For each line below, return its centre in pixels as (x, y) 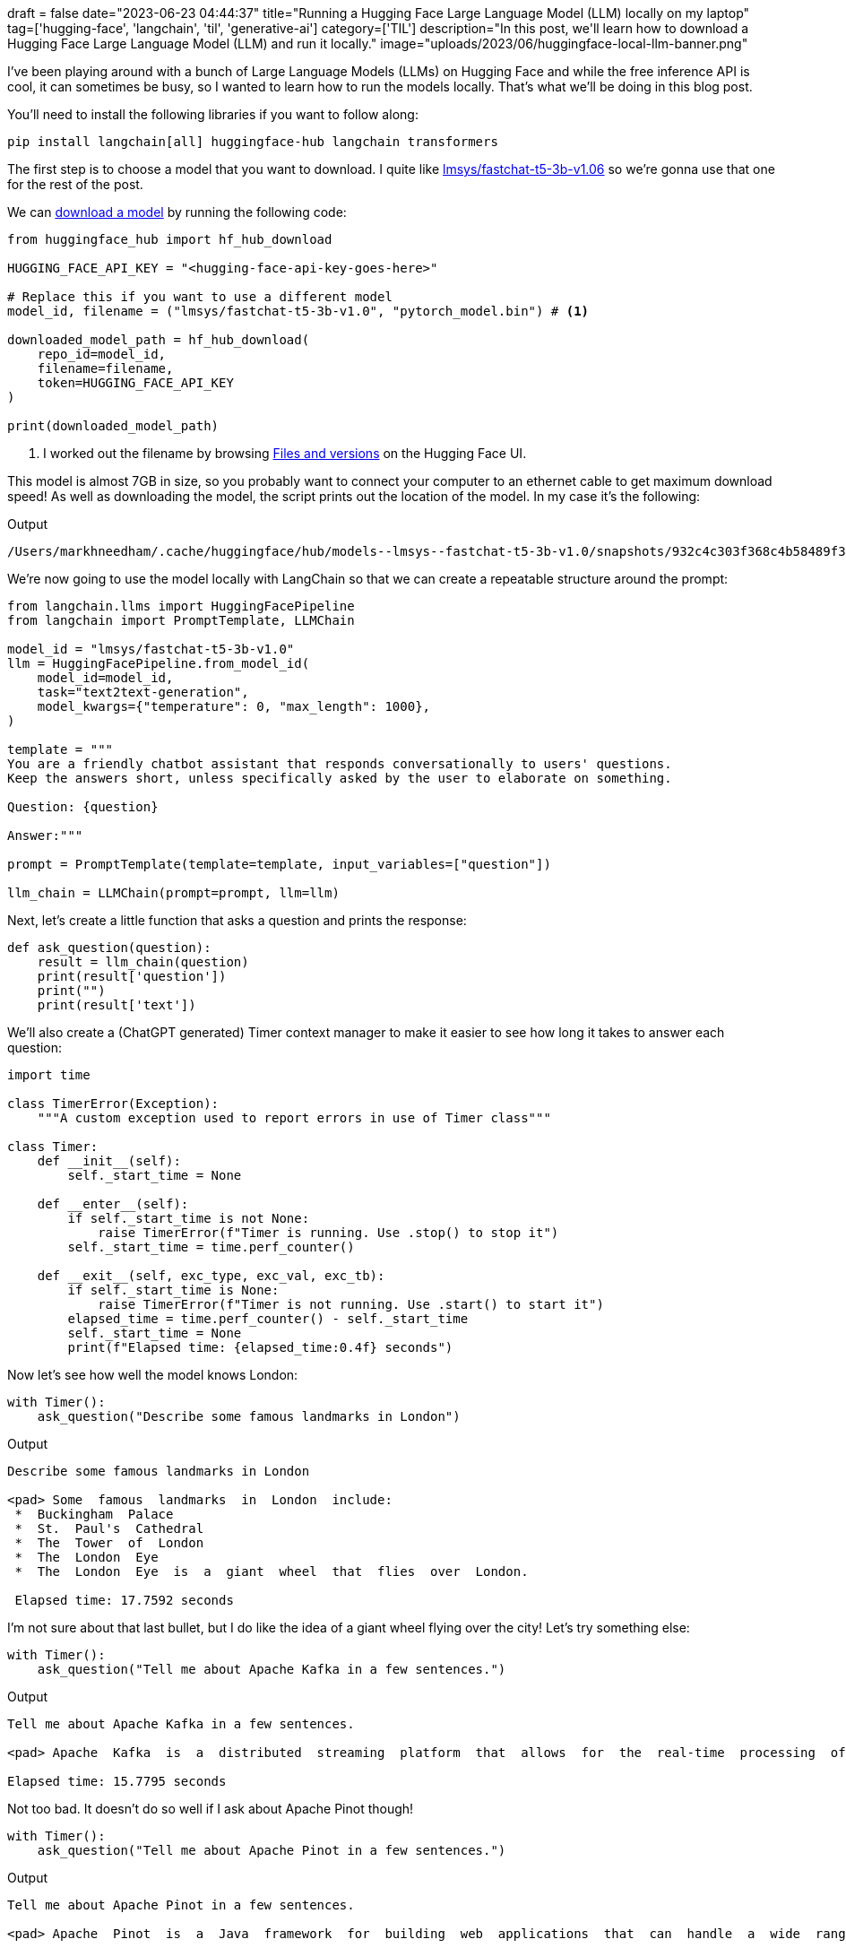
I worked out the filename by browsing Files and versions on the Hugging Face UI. (285, 453)
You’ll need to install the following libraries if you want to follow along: (213, 114)
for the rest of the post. (75, 184)
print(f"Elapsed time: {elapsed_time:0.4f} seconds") (260, 1347)
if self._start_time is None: (173, 1290)
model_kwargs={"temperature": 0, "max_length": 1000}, (234, 706)
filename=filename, (105, 368)
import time (49, 1075)
